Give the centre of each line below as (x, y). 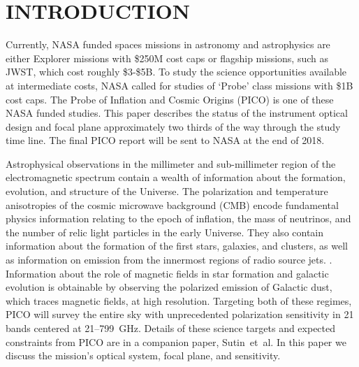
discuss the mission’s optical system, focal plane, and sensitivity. (143, 355)
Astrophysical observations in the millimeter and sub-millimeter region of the (171, 163)
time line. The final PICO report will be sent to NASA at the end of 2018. (165, 140)
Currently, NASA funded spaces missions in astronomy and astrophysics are (168, 44)
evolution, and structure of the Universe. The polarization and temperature (167, 191)
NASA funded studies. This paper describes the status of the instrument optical (177, 113)
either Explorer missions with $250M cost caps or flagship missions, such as (167, 58)
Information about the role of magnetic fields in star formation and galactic (167, 273)
